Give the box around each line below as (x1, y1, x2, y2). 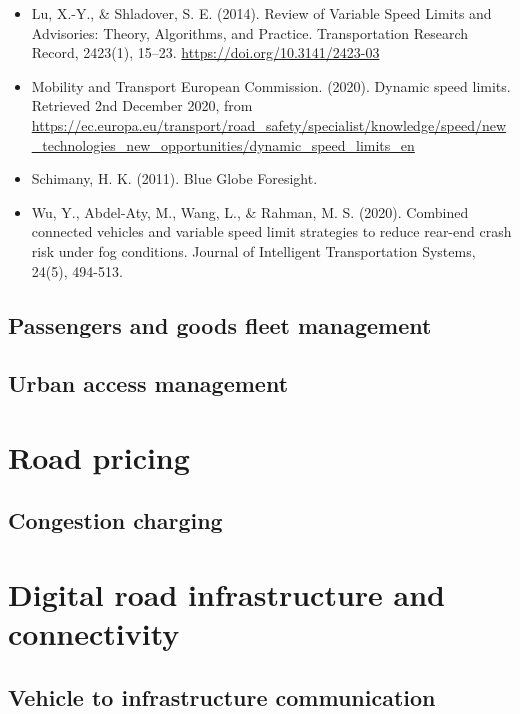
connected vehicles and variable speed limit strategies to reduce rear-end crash (31, 221, 512, 242)
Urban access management (8, 368, 289, 399)
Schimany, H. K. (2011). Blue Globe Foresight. (31, 168, 318, 189)
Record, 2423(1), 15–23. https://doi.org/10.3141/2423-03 (31, 42, 380, 63)
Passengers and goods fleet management (8, 309, 432, 340)
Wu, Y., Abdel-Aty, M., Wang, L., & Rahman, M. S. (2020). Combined (31, 201, 469, 222)
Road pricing (8, 436, 190, 477)
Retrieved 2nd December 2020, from (31, 95, 253, 116)
